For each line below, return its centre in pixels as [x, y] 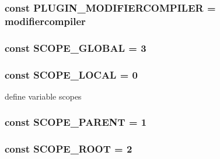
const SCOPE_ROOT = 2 [69, 149]
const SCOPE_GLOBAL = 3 [76, 47]
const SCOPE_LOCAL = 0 [71, 74]
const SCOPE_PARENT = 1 [76, 122]
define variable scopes [43, 96]
